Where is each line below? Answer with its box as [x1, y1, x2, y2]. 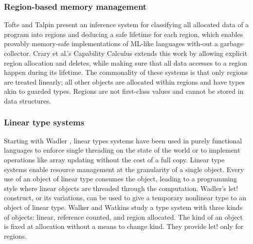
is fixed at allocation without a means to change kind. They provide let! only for [4, 221, 244, 231]
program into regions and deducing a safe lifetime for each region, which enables [4, 29, 243, 39]
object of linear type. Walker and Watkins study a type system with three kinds [4, 202, 243, 212]
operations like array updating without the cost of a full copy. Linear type [4, 154, 225, 164]
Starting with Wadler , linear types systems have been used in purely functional [4, 135, 242, 145]
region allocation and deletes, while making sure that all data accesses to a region [4, 57, 247, 68]
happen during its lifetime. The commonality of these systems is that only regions [4, 67, 248, 77]
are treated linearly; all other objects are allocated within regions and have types [4, 76, 245, 87]
